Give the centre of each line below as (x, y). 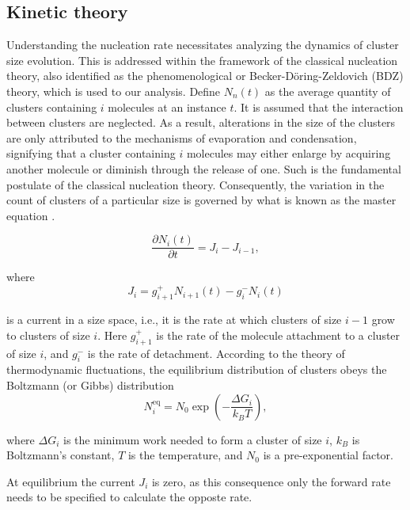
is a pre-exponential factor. (328, 455)
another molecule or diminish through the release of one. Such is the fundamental (204, 168)
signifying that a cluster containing (91, 153)
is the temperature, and (185, 455)
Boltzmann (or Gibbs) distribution (90, 385)
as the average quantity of (328, 91)
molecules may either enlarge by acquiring (289, 153)
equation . (31, 215)
